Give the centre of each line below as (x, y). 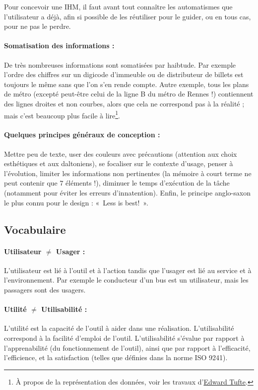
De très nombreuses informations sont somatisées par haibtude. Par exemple (120, 64)
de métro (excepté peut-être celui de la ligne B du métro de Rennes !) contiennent (129, 94)
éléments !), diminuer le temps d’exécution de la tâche (148, 183)
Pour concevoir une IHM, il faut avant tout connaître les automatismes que (118, 6)
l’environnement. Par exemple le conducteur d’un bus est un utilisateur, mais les (126, 280)
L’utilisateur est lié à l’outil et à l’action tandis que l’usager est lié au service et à (128, 270)
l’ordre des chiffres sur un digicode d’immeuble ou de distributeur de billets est (124, 74)
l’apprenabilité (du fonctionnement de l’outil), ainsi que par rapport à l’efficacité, (127, 347)
